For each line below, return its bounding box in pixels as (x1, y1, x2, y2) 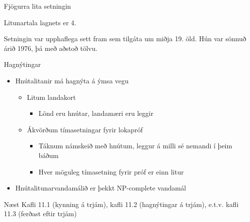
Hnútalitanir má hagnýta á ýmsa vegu (15, 75, 129, 85)
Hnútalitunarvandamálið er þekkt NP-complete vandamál (15, 183, 186, 193)
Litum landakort (27, 92, 76, 102)
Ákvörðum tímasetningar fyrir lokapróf (27, 124, 143, 134)
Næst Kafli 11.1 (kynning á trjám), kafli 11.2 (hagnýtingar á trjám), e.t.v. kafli (4, 199, 239, 209)
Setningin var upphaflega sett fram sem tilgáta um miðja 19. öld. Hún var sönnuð (4, 33, 246, 44)
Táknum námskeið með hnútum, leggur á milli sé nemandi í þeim (38, 141, 233, 151)
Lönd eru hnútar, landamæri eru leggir (38, 108, 153, 118)
